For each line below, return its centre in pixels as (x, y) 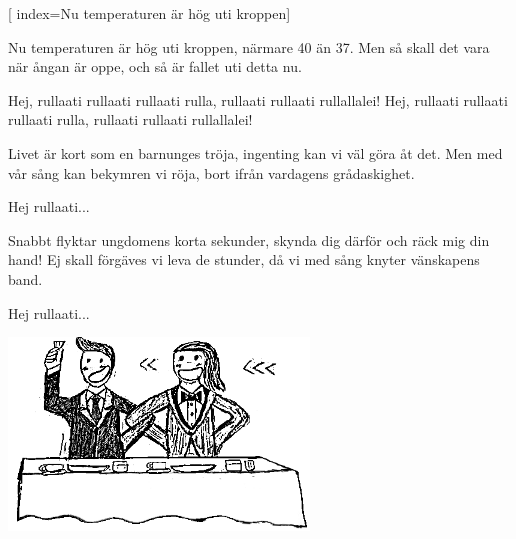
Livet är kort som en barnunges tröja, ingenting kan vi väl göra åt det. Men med (255, 152)
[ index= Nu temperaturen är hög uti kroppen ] (149, 13)
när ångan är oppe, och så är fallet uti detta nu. (155, 66)
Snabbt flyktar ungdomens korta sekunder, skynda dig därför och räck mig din (249, 239)
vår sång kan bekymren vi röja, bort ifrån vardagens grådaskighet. (211, 172)
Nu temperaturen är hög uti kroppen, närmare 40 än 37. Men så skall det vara (249, 46)
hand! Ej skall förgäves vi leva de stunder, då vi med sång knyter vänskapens (244, 259)
